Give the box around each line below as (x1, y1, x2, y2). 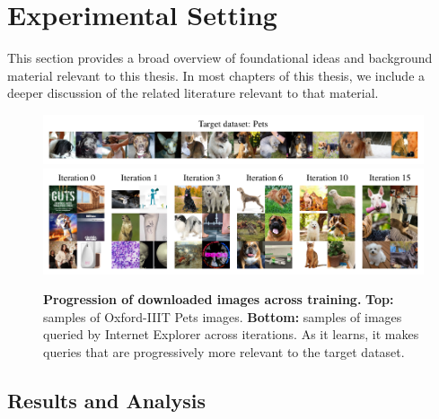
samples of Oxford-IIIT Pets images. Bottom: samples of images (43, 307, 402, 326)
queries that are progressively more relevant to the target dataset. (43, 342, 405, 361)
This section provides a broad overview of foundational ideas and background (7, 48, 433, 67)
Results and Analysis (7, 386, 206, 414)
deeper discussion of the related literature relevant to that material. (7, 83, 379, 102)
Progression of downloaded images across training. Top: (43, 290, 394, 309)
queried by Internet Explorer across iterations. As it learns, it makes (43, 325, 419, 344)
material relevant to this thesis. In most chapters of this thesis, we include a (7, 65, 426, 84)
